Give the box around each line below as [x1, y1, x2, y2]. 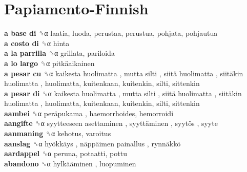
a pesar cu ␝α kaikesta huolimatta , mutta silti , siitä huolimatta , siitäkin [4, 68, 243, 78]
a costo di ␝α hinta [4, 37, 70, 48]
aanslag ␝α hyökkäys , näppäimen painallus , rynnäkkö [4, 138, 181, 148]
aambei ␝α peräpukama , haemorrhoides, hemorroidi [4, 107, 174, 118]
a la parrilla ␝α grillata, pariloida [4, 48, 115, 58]
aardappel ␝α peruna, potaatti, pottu [4, 148, 127, 159]
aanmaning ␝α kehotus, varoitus [4, 128, 111, 139]
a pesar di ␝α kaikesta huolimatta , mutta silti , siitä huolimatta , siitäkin [4, 88, 242, 98]
